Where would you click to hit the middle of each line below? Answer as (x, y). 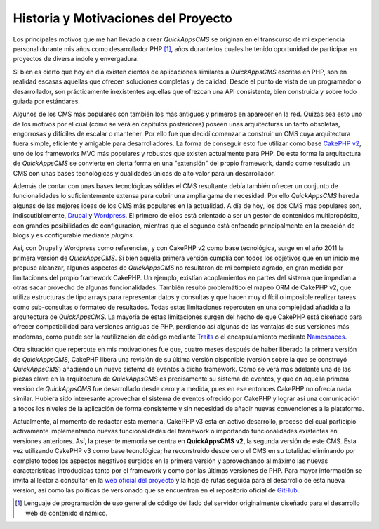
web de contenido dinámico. (67, 513)
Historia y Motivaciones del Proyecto (123, 18)
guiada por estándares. (47, 101)
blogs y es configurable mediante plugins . (74, 235)
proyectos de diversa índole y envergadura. (76, 59)
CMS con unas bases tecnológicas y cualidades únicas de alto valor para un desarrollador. (144, 173)
